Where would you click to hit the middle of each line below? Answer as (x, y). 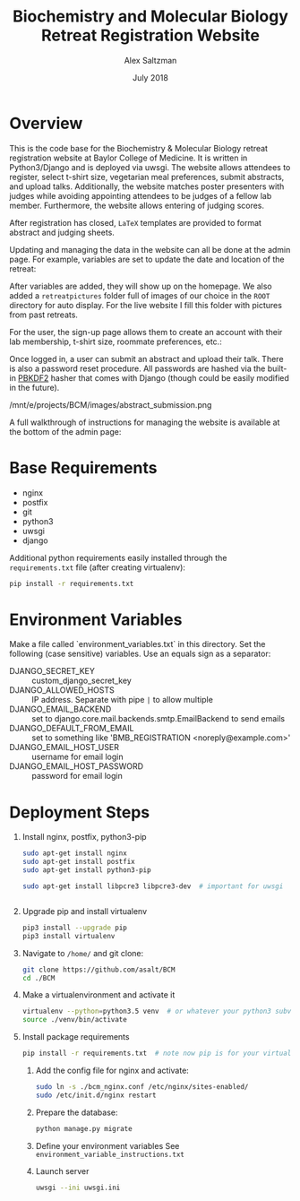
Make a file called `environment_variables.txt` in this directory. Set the (137, 644)
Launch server (62, 1171)
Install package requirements (76, 1037)
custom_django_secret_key (81, 681)
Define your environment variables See (107, 1145)
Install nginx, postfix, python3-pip (84, 837)
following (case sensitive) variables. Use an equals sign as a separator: (140, 654)
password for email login (77, 776)
